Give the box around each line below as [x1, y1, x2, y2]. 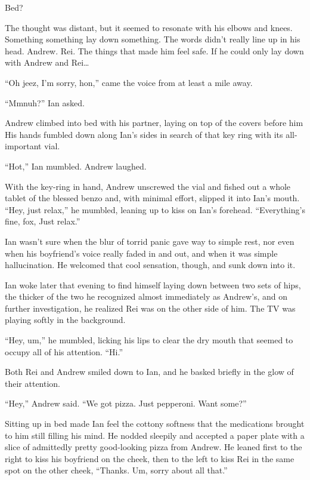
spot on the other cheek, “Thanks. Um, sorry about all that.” [5, 464, 228, 476]
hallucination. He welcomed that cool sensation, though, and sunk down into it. [5, 259, 296, 271]
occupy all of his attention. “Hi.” [5, 345, 123, 358]
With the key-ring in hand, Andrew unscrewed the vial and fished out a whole [5, 180, 291, 192]
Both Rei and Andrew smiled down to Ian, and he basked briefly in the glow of [5, 365, 294, 378]
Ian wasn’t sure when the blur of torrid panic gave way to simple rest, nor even [5, 235, 294, 247]
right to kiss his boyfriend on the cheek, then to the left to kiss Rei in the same [5, 452, 294, 464]
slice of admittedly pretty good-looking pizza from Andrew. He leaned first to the [5, 441, 302, 453]
